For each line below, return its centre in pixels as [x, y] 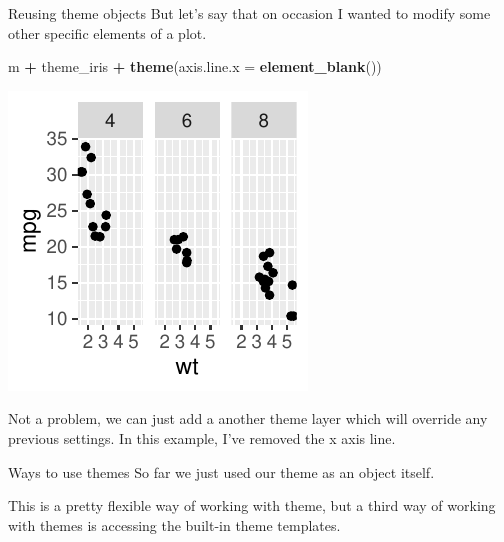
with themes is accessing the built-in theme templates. [174, 524]
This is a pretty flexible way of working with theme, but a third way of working [252, 505]
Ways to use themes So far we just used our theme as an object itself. [221, 471]
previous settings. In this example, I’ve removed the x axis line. [202, 437]
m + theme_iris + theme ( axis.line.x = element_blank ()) [195, 66]
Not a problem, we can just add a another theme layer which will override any [248, 418]
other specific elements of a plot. [107, 32]
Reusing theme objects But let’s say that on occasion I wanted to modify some [249, 13]
